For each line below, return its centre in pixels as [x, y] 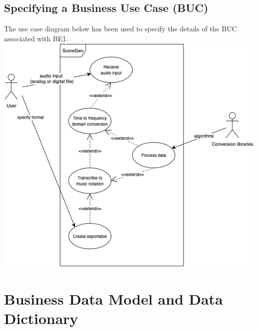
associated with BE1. [36, 38]
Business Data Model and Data [114, 299]
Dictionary [41, 318]
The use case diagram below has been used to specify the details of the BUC [121, 29]
